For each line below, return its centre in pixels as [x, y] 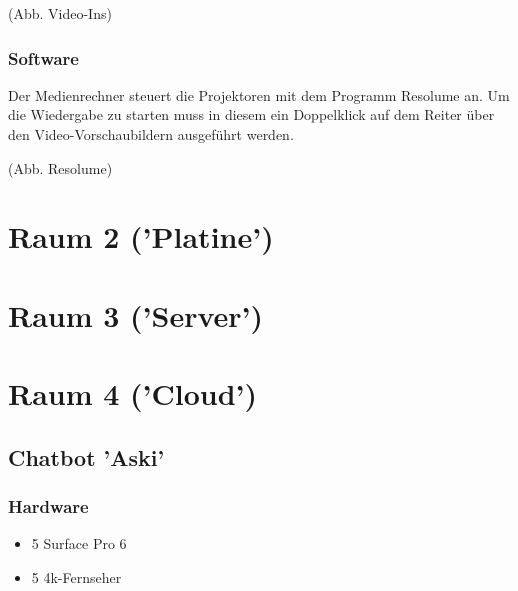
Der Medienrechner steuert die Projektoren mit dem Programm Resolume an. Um [259, 94]
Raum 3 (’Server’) [136, 314]
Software [43, 57]
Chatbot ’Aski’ [86, 456]
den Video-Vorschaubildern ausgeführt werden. [151, 134]
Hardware [48, 506]
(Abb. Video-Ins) [60, 13]
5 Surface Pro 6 [79, 543]
